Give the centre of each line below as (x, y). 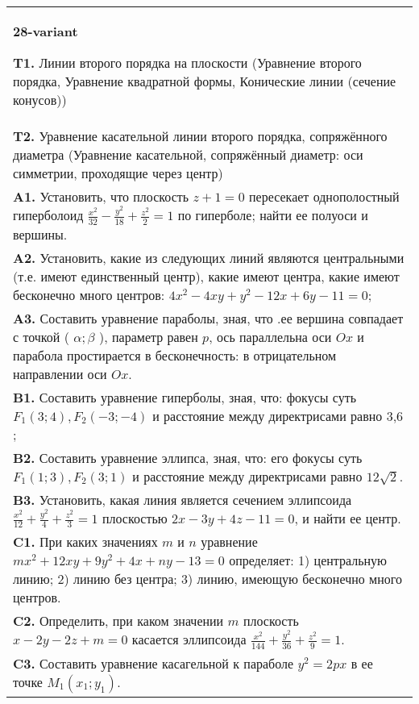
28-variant (46, 31)
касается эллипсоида (189, 639)
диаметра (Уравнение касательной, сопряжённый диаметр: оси (188, 154)
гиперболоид (48, 215)
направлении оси (60, 373)
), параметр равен (148, 336)
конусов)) (40, 100)
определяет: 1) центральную (308, 560)
